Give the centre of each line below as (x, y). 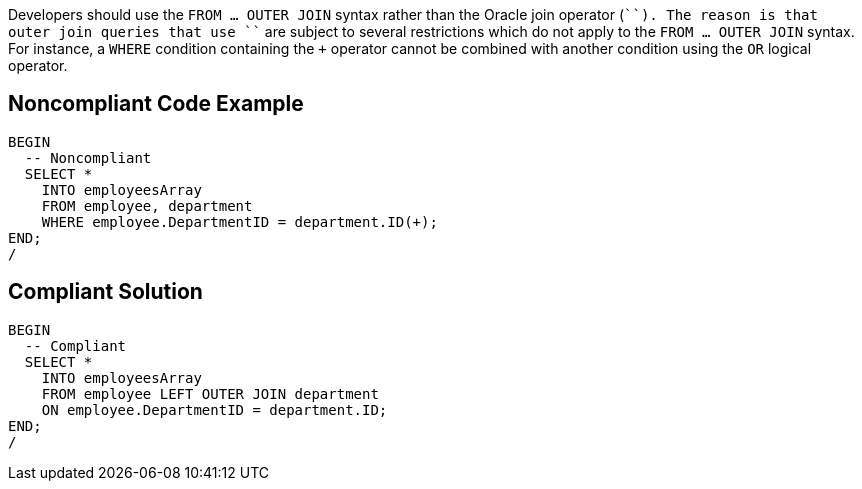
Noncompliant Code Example (156, 104)
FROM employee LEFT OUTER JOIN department (210, 393)
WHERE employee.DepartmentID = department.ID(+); (239, 221)
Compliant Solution (105, 292)
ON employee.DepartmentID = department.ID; (214, 409)
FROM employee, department (147, 205)
